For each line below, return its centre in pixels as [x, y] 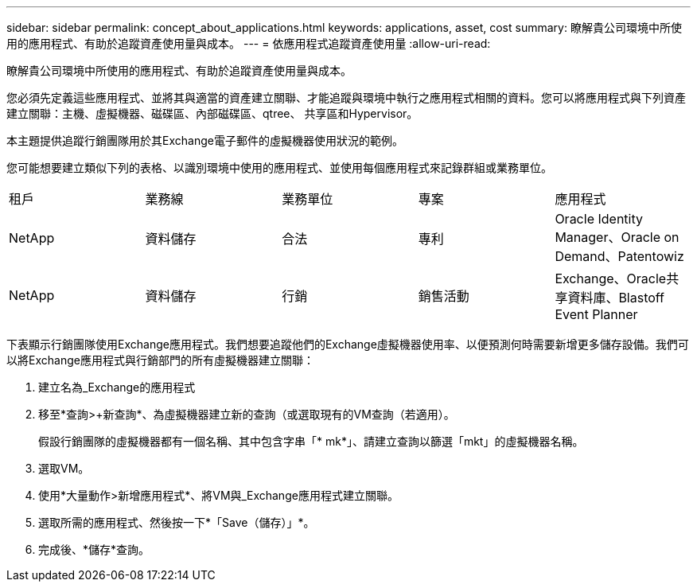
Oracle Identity [599, 219]
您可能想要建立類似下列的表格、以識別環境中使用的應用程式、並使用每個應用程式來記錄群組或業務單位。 [279, 167]
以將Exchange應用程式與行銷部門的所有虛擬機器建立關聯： [160, 360]
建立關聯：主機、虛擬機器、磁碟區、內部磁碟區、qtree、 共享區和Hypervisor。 [212, 113]
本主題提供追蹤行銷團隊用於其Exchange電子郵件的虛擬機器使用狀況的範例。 [205, 140]
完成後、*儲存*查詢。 [94, 549]
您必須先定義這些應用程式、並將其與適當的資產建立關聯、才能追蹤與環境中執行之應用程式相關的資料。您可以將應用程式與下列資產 [346, 97]
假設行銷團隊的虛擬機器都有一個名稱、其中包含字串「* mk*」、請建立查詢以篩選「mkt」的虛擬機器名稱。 [311, 441]
